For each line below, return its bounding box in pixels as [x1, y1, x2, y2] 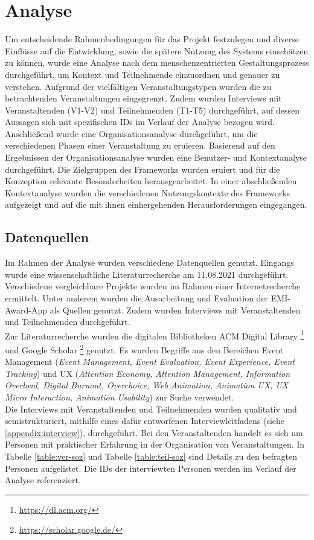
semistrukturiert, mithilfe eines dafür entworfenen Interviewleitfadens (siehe [5, 414, 285, 427]
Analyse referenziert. [5, 474, 81, 486]
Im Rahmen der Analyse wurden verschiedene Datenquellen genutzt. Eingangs [5, 256, 294, 269]
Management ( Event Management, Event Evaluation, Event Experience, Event [5, 355, 295, 368]
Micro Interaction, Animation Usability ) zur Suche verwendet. [5, 391, 234, 403]
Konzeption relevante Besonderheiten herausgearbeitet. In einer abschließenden [5, 175, 297, 187]
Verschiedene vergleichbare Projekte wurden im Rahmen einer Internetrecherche [5, 280, 301, 292]
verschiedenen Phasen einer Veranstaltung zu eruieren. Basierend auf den [5, 139, 275, 152]
